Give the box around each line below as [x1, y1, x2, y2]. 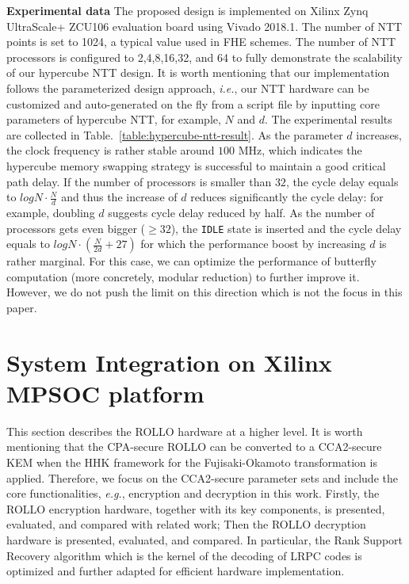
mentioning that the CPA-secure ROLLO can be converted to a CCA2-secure [6, 438, 382, 455]
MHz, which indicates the [238, 142, 362, 158]
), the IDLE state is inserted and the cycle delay [170, 219, 402, 236]
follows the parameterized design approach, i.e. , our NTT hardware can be [6, 79, 369, 96]
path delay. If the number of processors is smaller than [6, 173, 272, 189]
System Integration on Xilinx [6, 345, 332, 378]
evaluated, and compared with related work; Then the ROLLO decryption [6, 516, 366, 532]
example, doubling [6, 204, 95, 220]
